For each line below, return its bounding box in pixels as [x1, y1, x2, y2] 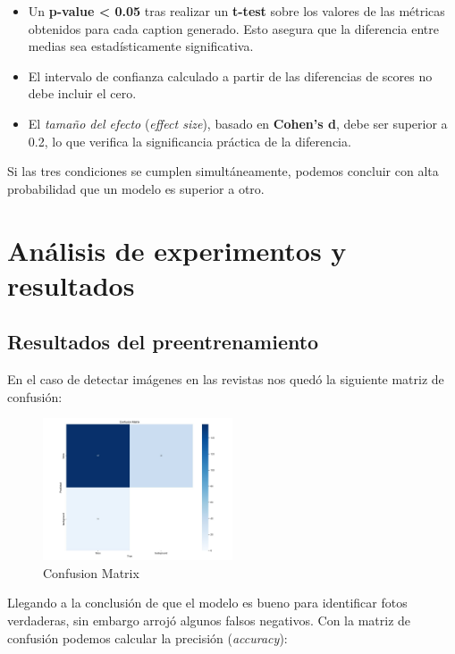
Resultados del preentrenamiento [7, 328, 319, 356]
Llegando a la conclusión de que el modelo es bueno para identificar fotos [7, 593, 408, 612]
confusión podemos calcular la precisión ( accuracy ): [7, 628, 288, 647]
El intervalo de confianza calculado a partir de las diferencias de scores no [28, 66, 433, 85]
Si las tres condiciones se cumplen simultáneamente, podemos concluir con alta [7, 162, 439, 180]
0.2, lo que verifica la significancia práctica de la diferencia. [28, 131, 351, 150]
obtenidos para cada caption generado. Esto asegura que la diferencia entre [28, 19, 439, 38]
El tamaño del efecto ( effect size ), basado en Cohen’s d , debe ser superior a [28, 113, 448, 132]
